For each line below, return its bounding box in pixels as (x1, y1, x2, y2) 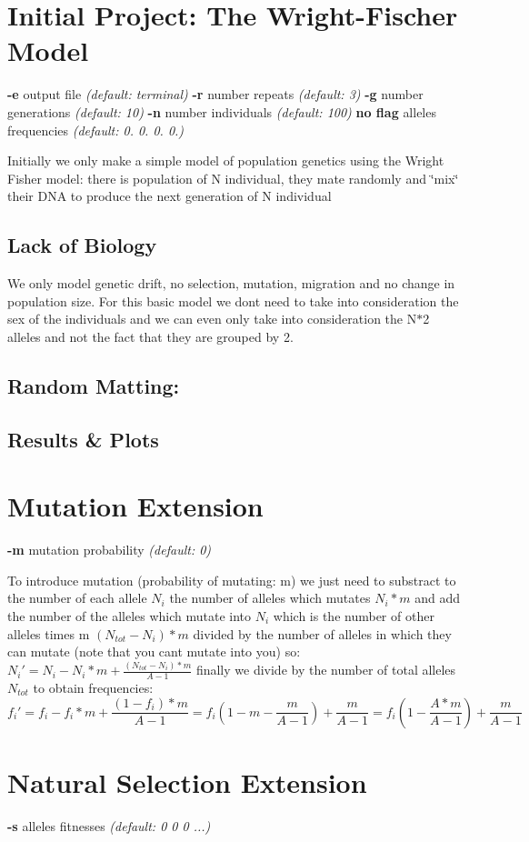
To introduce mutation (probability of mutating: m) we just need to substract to (7, 570, 456, 589)
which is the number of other (273, 606, 434, 625)
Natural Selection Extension (7, 763, 367, 800)
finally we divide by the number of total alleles (195, 660, 456, 679)
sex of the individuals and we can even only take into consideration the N (7, 309, 417, 328)
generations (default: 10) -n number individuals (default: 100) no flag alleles (7, 102, 436, 121)
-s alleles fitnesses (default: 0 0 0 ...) (7, 816, 211, 835)
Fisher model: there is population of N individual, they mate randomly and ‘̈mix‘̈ (7, 168, 459, 187)
